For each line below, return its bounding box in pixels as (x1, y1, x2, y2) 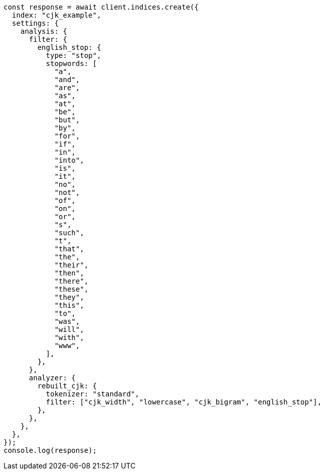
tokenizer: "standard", (46, 390, 139, 398)
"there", (54, 277, 89, 285)
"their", (54, 261, 89, 269)
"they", (54, 293, 85, 301)
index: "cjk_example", (12, 11, 101, 19)
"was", (54, 317, 80, 325)
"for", (54, 132, 80, 140)
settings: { (12, 19, 59, 27)
